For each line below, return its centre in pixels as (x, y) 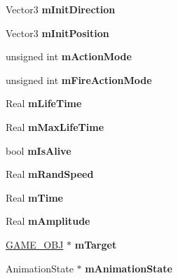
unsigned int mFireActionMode (79, 79)
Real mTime (34, 197)
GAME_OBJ (35, 244)
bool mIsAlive (39, 150)
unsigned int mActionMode (69, 56)
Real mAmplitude (48, 221)
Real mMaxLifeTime (55, 126)
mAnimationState (129, 268)
